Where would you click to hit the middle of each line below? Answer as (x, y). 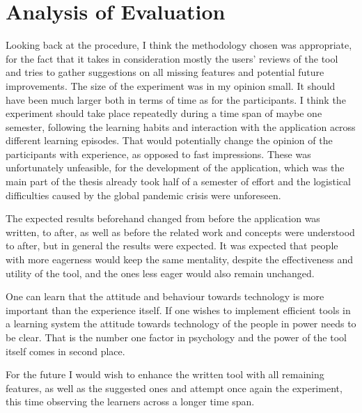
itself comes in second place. (65, 351)
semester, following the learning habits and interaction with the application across (181, 126)
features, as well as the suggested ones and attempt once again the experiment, (174, 388)
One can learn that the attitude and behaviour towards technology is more (165, 296)
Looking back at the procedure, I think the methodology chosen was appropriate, (179, 45)
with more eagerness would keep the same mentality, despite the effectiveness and (179, 259)
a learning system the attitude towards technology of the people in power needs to (181, 324)
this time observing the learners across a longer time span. (130, 402)
